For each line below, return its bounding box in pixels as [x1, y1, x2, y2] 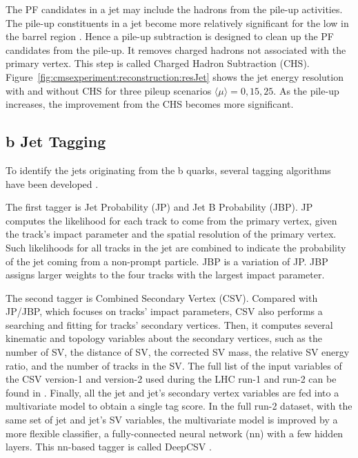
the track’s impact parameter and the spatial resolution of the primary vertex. [6, 227, 337, 241]
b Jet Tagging [6, 131, 106, 152]
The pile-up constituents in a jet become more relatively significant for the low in [6, 15, 349, 30]
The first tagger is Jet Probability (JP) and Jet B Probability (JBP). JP [6, 200, 313, 214]
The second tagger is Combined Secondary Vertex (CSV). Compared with [6, 290, 318, 305]
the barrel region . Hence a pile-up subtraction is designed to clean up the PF [6, 29, 335, 44]
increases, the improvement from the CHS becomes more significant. [6, 97, 294, 111]
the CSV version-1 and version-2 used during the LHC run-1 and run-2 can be [6, 372, 337, 386]
